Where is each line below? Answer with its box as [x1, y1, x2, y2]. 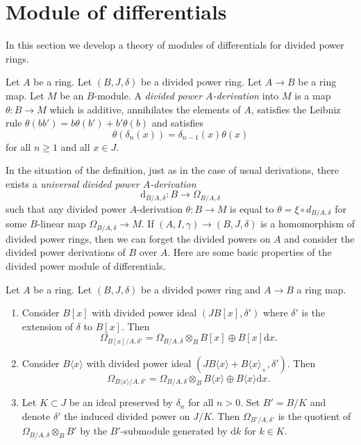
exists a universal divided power [6, 176, 140, 191]
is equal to [230, 201, 274, 216]
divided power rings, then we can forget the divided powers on [6, 231, 271, 245]
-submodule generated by [120, 423, 228, 438]
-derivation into [212, 88, 279, 102]
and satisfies [151, 115, 203, 130]
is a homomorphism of [260, 216, 355, 231]
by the [80, 423, 108, 438]
